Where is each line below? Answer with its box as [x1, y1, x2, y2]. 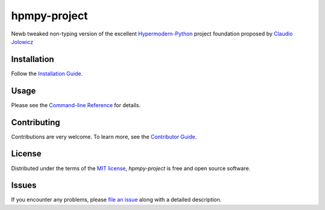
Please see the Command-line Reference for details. [11, 101, 141, 108]
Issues [11, 181, 37, 191]
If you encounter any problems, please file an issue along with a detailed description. [11, 196, 222, 203]
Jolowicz [11, 38, 34, 45]
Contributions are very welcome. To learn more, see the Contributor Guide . [11, 133, 197, 140]
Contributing [11, 117, 60, 128]
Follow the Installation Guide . [11, 70, 83, 77]
